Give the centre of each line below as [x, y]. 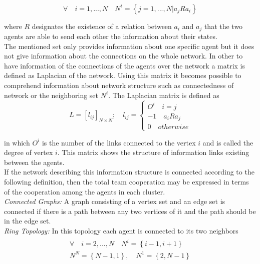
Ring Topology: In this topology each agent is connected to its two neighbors [121, 231]
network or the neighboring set [51, 95]
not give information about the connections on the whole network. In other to [123, 56]
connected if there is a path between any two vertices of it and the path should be [130, 211]
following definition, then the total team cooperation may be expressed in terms [126, 182]
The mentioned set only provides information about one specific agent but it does [129, 46]
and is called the [228, 142]
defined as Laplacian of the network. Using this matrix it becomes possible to [123, 75]
